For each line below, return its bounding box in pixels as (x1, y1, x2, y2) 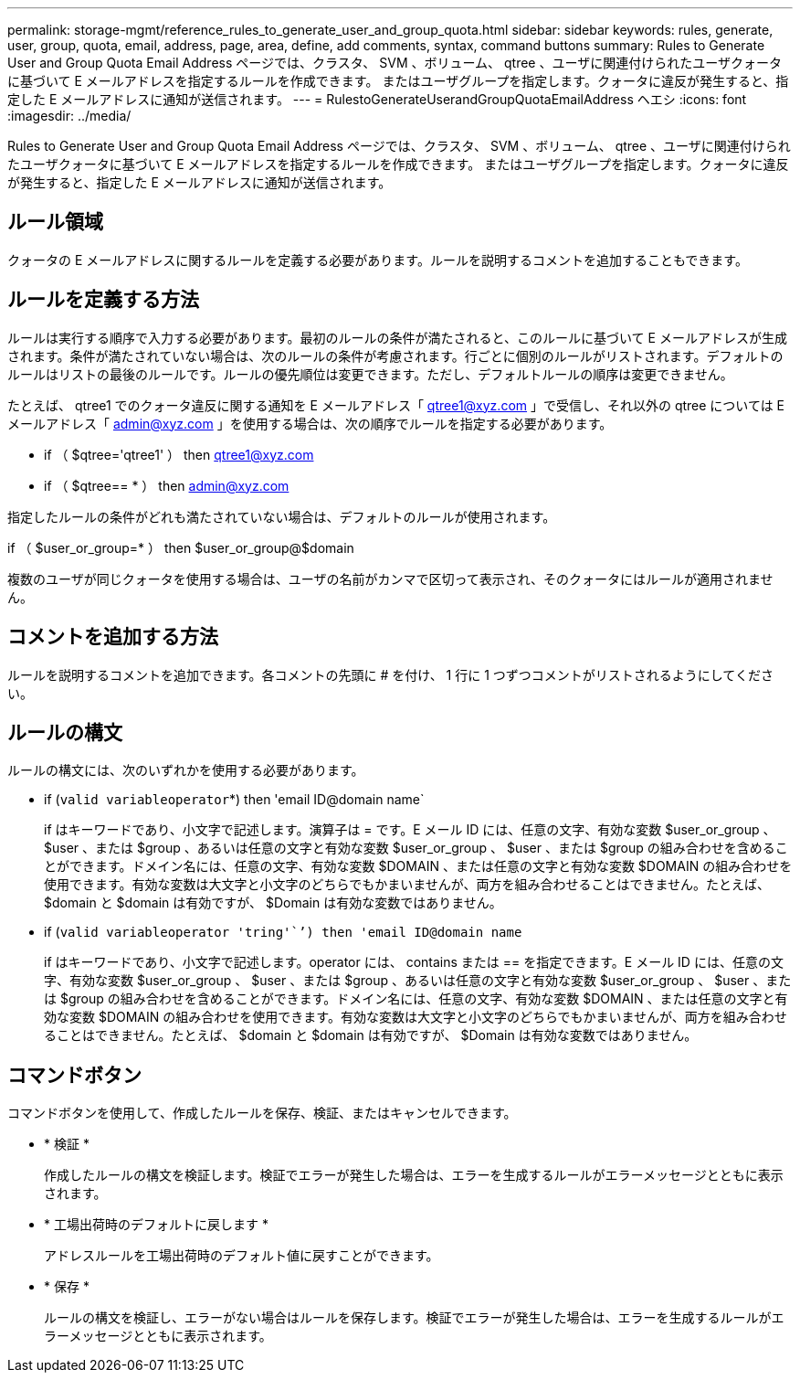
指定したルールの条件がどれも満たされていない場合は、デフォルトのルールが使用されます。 (7, 508, 556, 525)
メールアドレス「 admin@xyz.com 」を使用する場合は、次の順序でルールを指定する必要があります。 (7, 415, 613, 431)
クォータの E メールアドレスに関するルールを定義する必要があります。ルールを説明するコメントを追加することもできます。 (7, 251, 748, 268)
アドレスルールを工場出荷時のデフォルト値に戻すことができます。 (44, 1247, 439, 1264)
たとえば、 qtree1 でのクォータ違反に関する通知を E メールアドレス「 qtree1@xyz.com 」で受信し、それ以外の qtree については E (7, 397, 785, 413)
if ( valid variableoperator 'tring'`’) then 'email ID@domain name (44, 924, 522, 940)
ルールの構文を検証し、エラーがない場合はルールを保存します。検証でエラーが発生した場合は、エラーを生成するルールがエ (44, 1310, 784, 1326)
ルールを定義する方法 (7, 288, 199, 312)
